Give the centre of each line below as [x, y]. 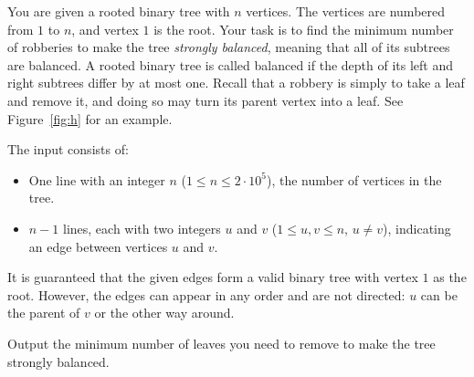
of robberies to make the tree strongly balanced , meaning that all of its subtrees [229, 47]
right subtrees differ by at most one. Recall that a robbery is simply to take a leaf [236, 83]
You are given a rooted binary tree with [119, 11]
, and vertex [105, 29]
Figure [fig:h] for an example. [90, 118]
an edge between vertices [98, 246]
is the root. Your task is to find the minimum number [304, 29]
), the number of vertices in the [354, 179]
